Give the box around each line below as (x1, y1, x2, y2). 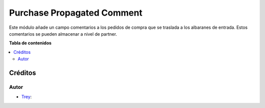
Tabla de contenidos (9, 40, 52, 46)
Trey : (21, 94, 32, 100)
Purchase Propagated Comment (9, 7, 142, 18)
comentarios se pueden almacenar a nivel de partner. (9, 31, 117, 37)
